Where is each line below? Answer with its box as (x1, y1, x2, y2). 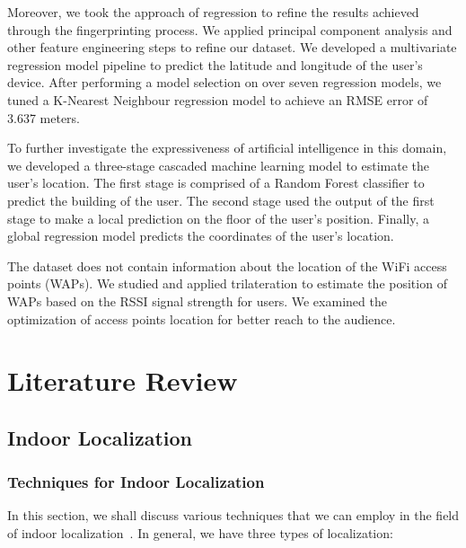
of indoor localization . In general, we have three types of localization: (7, 524, 393, 543)
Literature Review (7, 362, 238, 399)
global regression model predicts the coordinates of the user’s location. (7, 226, 394, 245)
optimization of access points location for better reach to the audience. (7, 309, 396, 328)
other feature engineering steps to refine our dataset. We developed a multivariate (7, 38, 457, 57)
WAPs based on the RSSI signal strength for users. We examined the (7, 291, 387, 310)
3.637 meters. (7, 108, 80, 127)
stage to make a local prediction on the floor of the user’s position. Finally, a (7, 208, 430, 227)
